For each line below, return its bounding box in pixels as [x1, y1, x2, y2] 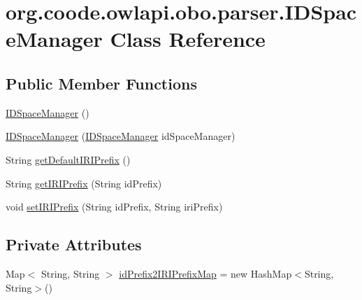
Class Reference [110, 24, 266, 53]
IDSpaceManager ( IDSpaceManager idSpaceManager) [6, 129, 236, 143]
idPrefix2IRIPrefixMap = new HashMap [119, 266, 292, 280]
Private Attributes [6, 234, 142, 255]
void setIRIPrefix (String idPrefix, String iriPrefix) [6, 199, 223, 214]
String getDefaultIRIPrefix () [6, 152, 131, 166]
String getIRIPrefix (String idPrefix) [6, 176, 162, 190]
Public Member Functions [6, 72, 197, 94]
